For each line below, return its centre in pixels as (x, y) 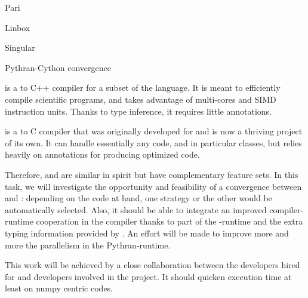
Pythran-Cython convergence (58, 67)
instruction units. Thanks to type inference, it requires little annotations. (138, 111)
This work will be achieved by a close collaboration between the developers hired (153, 265)
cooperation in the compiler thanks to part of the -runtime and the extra (170, 221)
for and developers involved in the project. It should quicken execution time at (148, 276)
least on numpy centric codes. (59, 288)
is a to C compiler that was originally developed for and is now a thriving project (154, 131)
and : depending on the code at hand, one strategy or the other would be (138, 198)
